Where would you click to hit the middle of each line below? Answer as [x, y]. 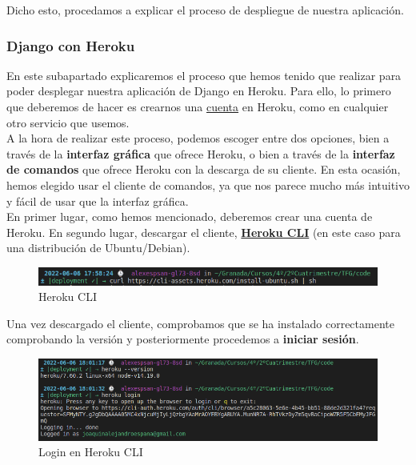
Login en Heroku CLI [91, 452]
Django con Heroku [71, 45]
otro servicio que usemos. [68, 122]
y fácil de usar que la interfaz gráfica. [98, 200]
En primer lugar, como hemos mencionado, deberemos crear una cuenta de [190, 216]
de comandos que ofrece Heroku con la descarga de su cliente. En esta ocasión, [204, 169]
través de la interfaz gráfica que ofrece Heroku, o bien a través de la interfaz [201, 153]
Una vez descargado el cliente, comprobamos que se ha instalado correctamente [200, 323]
